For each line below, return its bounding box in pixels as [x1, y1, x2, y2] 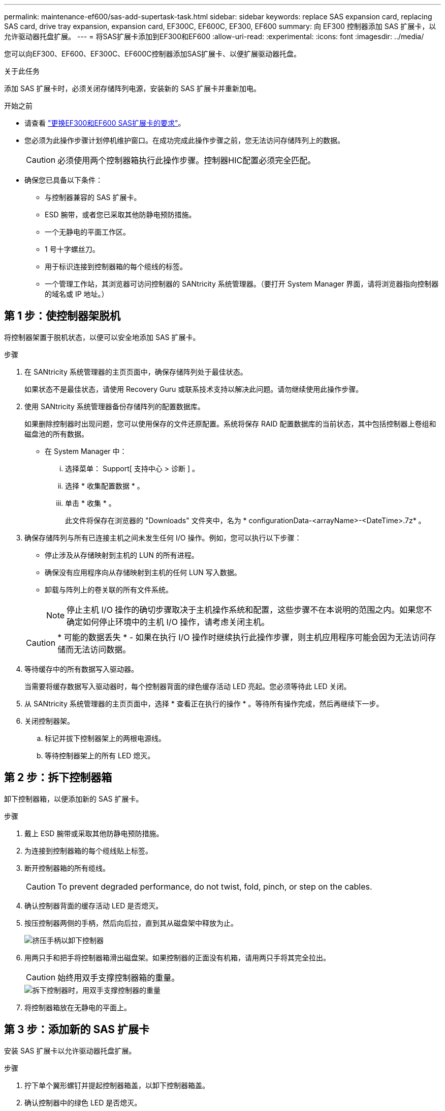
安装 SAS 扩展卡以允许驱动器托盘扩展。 [4, 1046, 136, 1055]
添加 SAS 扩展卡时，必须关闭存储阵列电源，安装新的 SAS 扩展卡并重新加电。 [4, 84, 261, 93]
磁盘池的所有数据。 [24, 429, 88, 438]
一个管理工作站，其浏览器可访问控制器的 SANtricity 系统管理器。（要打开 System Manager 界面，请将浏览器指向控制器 [45, 279, 439, 288]
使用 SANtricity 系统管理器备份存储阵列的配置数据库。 [24, 402, 205, 411]
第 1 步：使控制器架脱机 [4, 309, 120, 323]
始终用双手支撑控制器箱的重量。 [57, 972, 180, 983]
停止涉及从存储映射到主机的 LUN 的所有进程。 [45, 550, 199, 559]
